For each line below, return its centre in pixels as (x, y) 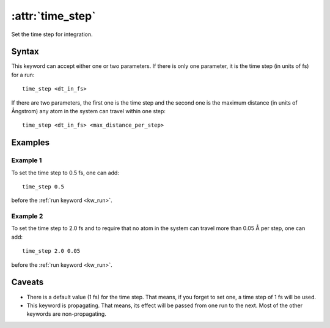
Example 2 (27, 216)
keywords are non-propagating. (66, 314)
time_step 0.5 (43, 186)
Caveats (28, 282)
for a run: (23, 75)
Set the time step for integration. (52, 34)
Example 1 (27, 160)
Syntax (25, 52)
